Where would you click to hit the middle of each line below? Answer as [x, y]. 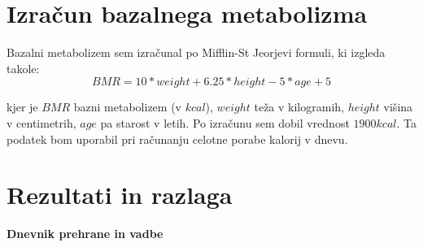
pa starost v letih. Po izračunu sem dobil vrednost [225, 122]
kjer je [22, 107]
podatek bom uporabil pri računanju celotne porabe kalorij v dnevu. [177, 139]
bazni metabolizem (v [127, 107]
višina [398, 107]
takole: [23, 68]
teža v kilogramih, [299, 107]
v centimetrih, [41, 122]
